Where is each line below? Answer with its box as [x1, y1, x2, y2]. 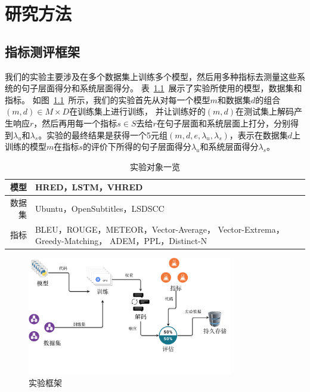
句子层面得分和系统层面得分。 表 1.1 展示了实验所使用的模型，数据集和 [21, 82, 302, 94]
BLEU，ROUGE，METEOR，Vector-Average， [35, 223, 215, 235]
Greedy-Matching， [35, 234, 107, 247]
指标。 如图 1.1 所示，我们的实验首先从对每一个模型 [5, 93, 210, 106]
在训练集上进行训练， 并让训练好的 [69, 105, 206, 118]
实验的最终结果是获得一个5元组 [46, 128, 168, 141]
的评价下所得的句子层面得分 [82, 140, 191, 153]
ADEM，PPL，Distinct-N [109, 234, 207, 247]
